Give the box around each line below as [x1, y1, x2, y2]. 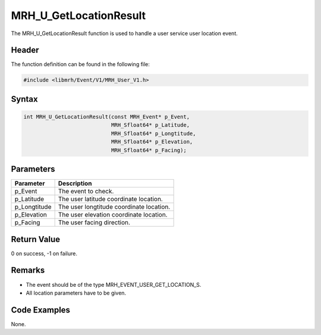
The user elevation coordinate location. [58, 211, 168, 219]
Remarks [11, 265, 45, 275]
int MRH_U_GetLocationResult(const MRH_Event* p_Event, [23, 114, 190, 120]
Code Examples [11, 305, 71, 315]
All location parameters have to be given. [26, 289, 127, 296]
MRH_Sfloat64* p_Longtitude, [111, 130, 196, 137]
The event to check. [58, 187, 114, 196]
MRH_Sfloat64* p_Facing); [111, 146, 187, 154]
